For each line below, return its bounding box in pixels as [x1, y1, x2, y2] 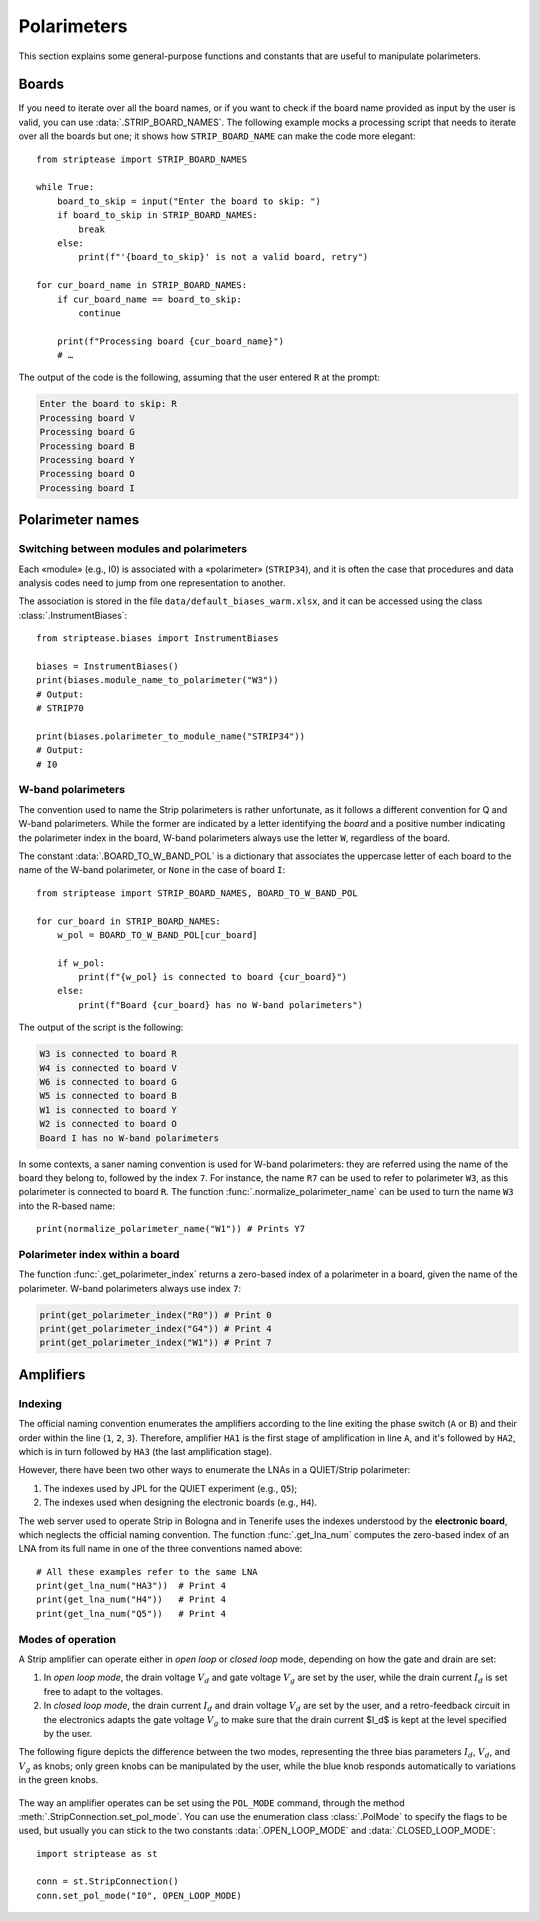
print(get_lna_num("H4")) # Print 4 [36, 1594, 227, 1605]
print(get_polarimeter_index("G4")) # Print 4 [39, 1323, 272, 1335]
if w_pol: [56, 957, 105, 969]
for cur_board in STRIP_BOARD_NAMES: [36, 915, 222, 927]
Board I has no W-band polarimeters [39, 1132, 220, 1144]
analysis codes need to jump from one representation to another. [18, 576, 286, 589]
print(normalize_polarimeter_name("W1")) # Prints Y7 [36, 1223, 305, 1235]
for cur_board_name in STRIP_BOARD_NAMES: [36, 280, 248, 291]
